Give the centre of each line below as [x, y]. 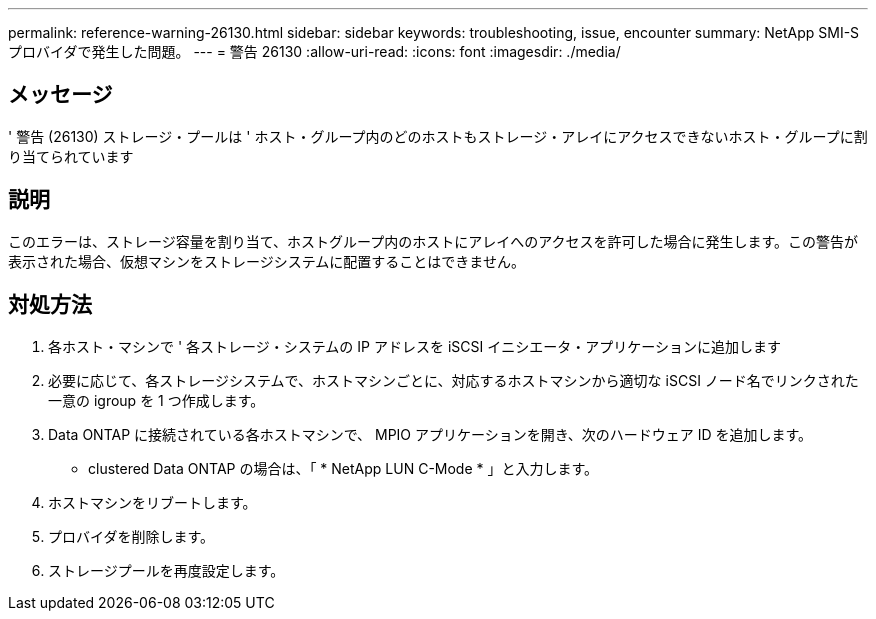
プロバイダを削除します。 [131, 536]
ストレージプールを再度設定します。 [166, 570]
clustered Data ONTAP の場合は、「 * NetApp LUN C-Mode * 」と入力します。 [343, 468]
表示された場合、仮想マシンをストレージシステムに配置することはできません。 [266, 261]
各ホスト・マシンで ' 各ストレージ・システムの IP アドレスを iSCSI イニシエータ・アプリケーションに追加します [414, 346]
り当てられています [71, 156]
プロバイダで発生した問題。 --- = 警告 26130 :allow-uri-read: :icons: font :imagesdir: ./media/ [314, 51]
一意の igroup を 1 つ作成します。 [156, 400]
